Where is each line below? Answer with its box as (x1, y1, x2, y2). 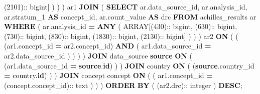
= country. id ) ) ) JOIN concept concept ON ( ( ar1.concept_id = (4, 70, 213, 80)
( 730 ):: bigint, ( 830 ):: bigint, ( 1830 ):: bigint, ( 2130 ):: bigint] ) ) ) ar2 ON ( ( (4, 30, 238, 41)
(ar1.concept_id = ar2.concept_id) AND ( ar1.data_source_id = (4, 40, 211, 51)
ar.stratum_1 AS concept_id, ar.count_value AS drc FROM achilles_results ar (4, 11, 256, 21)
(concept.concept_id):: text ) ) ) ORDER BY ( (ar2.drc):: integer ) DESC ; (4, 79, 242, 90)
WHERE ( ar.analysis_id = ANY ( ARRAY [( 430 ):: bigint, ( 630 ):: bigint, (4, 21, 237, 31)
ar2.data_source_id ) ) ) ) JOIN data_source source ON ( (4, 50, 193, 60)
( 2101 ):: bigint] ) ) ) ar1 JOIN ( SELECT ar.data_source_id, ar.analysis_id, (4, 1, 247, 11)
